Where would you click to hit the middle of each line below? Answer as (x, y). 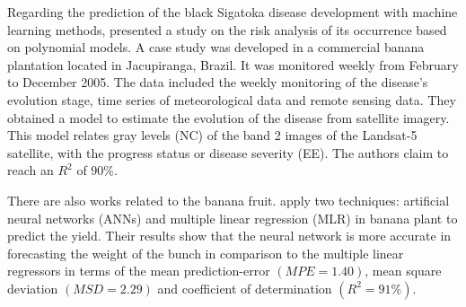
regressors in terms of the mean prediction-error (139, 271)
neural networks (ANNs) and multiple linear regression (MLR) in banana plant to (233, 218)
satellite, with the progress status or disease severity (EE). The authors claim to (228, 152)
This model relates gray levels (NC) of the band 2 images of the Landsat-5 (212, 135)
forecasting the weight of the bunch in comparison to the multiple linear (206, 253)
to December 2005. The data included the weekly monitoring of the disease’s (218, 82)
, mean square (403, 271)
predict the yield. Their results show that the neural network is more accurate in (229, 236)
